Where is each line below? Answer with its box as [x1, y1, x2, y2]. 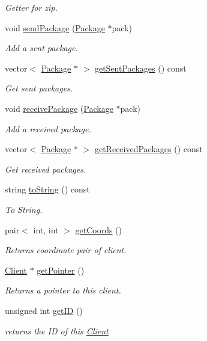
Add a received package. [5, 122, 91, 135]
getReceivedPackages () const [94, 143, 203, 155]
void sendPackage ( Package [5, 21, 105, 34]
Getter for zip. [5, 1, 58, 13]
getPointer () [37, 263, 85, 276]
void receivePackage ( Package [5, 102, 113, 114]
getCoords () [75, 223, 122, 236]
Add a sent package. [5, 41, 78, 54]
